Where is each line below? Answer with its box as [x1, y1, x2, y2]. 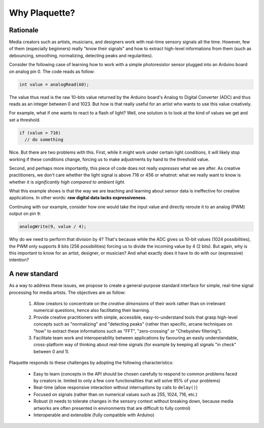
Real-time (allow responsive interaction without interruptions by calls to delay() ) [33, 384, 198, 390]
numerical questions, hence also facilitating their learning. [33, 308, 150, 313]
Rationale [9, 26, 39, 34]
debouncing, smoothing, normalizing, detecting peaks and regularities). [9, 52, 154, 58]
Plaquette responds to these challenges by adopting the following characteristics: [9, 360, 174, 366]
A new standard [9, 270, 59, 278]
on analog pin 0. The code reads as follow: [9, 69, 95, 74]
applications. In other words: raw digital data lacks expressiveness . [9, 195, 147, 201]
